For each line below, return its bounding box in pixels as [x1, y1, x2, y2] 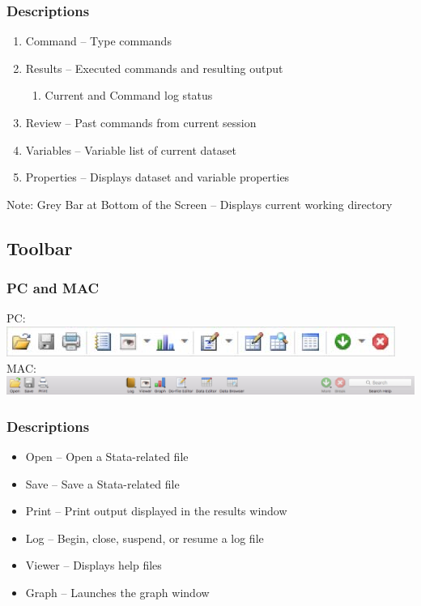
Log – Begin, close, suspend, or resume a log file [25, 529, 264, 546]
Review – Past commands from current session [25, 114, 257, 130]
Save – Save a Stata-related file [25, 475, 180, 492]
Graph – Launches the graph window [25, 584, 210, 601]
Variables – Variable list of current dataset [25, 141, 236, 158]
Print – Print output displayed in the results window [25, 502, 287, 519]
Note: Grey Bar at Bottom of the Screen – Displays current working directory [6, 195, 393, 212]
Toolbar [6, 235, 73, 260]
